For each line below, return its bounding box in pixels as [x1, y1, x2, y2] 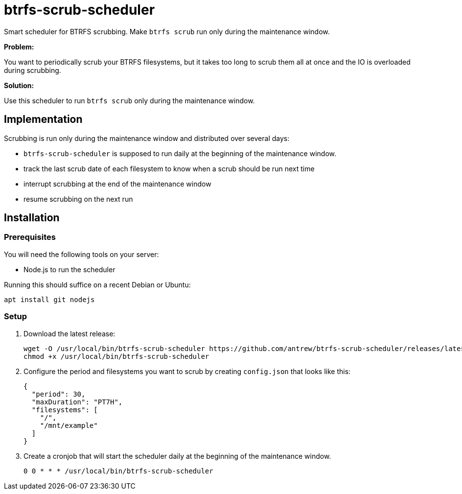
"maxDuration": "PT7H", [31, 398, 123, 406]
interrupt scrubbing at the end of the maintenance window [23, 179, 211, 188]
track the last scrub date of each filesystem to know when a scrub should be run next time [23, 164, 315, 173]
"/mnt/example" [40, 421, 98, 429]
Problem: [4, 42, 34, 51]
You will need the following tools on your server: [4, 250, 159, 259]
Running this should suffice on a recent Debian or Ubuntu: [4, 280, 191, 289]
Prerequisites [4, 232, 56, 242]
